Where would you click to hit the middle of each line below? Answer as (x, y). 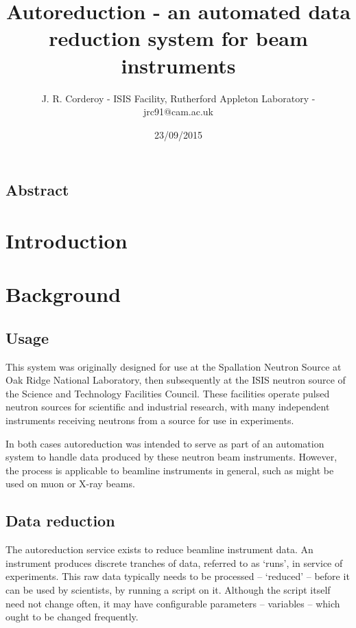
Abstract (37, 190)
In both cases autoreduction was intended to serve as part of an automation (165, 443)
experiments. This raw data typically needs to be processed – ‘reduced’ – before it (178, 576)
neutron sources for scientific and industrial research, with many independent (168, 407)
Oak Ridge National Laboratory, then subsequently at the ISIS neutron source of (176, 380)
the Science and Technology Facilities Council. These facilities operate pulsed (168, 393)
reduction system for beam (178, 38)
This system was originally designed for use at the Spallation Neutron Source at (174, 366)
